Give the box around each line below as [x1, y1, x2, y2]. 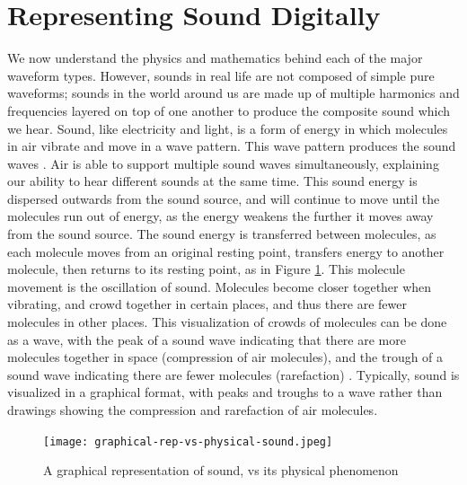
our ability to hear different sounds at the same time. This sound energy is [7, 172, 418, 190]
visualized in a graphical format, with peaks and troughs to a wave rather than [7, 383, 443, 401]
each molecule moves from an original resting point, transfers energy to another [7, 242, 445, 260]
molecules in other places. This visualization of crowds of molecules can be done [7, 313, 447, 331]
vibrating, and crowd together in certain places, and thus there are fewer [7, 295, 407, 313]
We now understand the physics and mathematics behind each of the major [7, 48, 423, 67]
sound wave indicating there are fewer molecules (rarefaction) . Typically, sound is [7, 365, 460, 384]
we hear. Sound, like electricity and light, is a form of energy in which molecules [7, 119, 448, 137]
